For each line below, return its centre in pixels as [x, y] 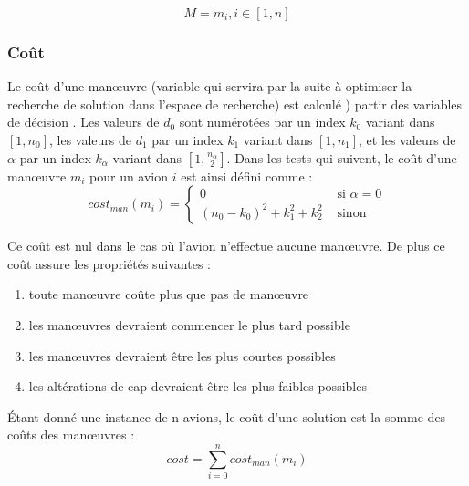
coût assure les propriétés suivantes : [109, 263]
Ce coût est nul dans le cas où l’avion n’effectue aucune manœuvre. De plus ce [226, 246]
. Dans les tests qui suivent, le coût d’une [342, 157]
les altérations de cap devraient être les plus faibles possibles [198, 386]
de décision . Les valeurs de [83, 122]
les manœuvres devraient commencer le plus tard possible [189, 324]
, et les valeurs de [407, 140]
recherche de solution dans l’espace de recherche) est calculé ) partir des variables [235, 103]
